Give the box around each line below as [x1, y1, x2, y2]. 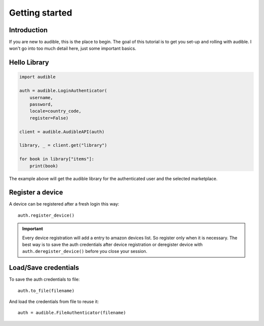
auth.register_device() [18, 212, 75, 218]
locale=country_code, [29, 108, 82, 114]
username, [29, 95, 53, 100]
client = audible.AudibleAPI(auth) [19, 129, 105, 134]
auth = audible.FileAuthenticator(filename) [18, 310, 127, 316]
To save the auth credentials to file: [9, 276, 80, 283]
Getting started [9, 7, 72, 18]
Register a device [9, 188, 63, 197]
